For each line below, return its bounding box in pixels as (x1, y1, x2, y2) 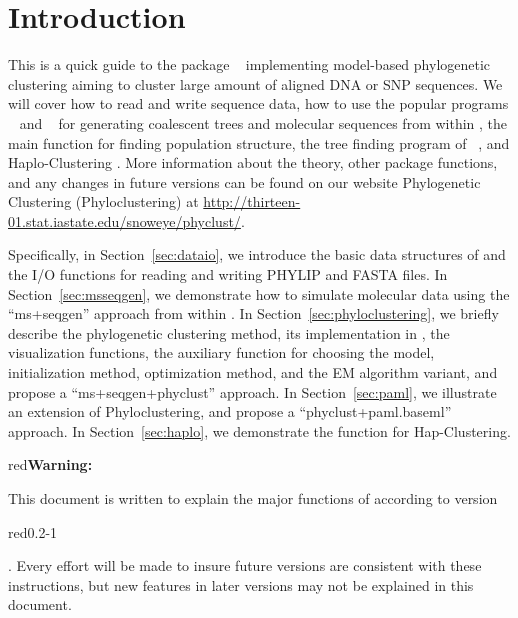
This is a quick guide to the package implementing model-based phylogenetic (8, 54, 491, 75)
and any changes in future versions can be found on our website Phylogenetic (8, 171, 481, 192)
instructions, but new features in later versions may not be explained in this (8, 574, 474, 595)
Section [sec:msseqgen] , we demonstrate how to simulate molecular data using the (8, 283, 510, 304)
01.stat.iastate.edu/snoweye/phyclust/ (8, 210, 241, 231)
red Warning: (8, 454, 93, 475)
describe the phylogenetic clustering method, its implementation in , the (8, 322, 450, 343)
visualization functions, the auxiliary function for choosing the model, (8, 342, 435, 363)
